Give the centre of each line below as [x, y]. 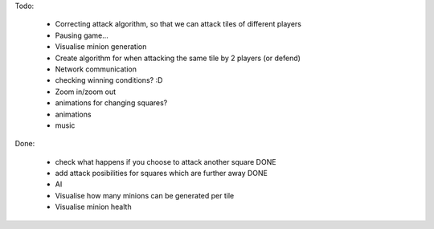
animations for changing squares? [111, 103]
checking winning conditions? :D [109, 80]
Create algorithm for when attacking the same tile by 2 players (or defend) [178, 58]
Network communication [96, 69]
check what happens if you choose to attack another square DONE [166, 162]
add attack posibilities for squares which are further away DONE [162, 174]
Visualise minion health [93, 207]
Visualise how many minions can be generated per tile [145, 195]
